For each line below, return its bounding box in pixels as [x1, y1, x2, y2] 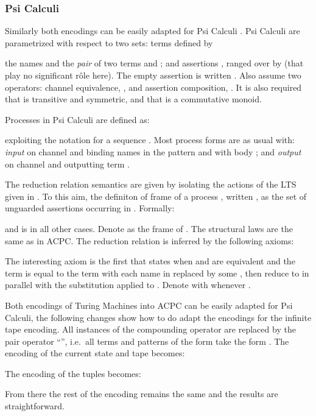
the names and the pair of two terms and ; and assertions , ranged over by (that [5, 57, 304, 69]
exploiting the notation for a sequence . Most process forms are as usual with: [5, 133, 295, 146]
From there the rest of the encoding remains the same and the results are [5, 387, 278, 400]
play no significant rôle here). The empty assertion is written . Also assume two [5, 69, 301, 81]
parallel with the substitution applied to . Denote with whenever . [5, 278, 251, 291]
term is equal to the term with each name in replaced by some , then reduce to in [5, 266, 309, 279]
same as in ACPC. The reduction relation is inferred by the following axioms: [5, 234, 294, 247]
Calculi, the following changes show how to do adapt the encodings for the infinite [5, 311, 312, 323]
